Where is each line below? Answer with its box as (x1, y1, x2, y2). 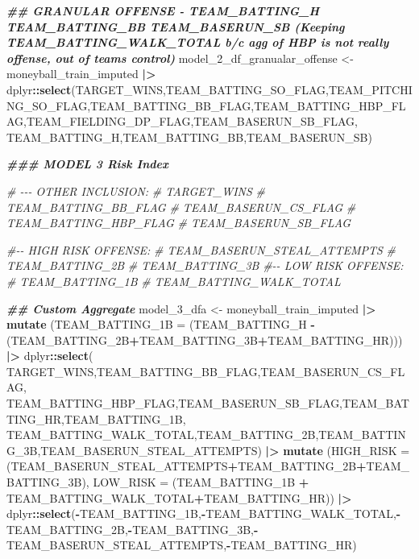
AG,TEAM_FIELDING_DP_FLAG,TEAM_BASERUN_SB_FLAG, (6, 113, 359, 130)
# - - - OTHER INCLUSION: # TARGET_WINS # (6, 182, 265, 199)
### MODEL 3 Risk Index (6, 155, 168, 172)
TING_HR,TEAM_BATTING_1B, (6, 410, 186, 427)
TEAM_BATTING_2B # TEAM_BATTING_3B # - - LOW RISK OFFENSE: (6, 257, 404, 274)
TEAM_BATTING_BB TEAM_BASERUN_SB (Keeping (6, 18, 345, 35)
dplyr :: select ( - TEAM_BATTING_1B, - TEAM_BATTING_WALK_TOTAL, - (6, 505, 401, 522)
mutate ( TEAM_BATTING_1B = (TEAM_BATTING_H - (6, 316, 315, 333)
